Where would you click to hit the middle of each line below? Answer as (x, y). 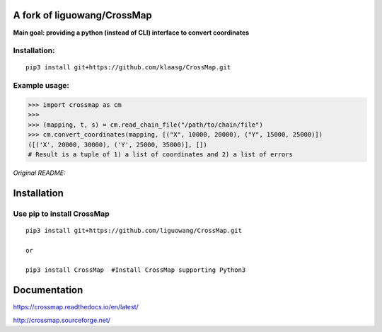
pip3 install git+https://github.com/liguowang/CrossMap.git (134, 230)
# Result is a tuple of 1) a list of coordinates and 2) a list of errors (161, 154)
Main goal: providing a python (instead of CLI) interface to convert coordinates (131, 33)
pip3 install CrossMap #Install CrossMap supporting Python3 (136, 270)
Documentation (48, 290)
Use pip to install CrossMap (61, 214)
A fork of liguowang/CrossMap (82, 15)
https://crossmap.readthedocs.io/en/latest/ (76, 307)
